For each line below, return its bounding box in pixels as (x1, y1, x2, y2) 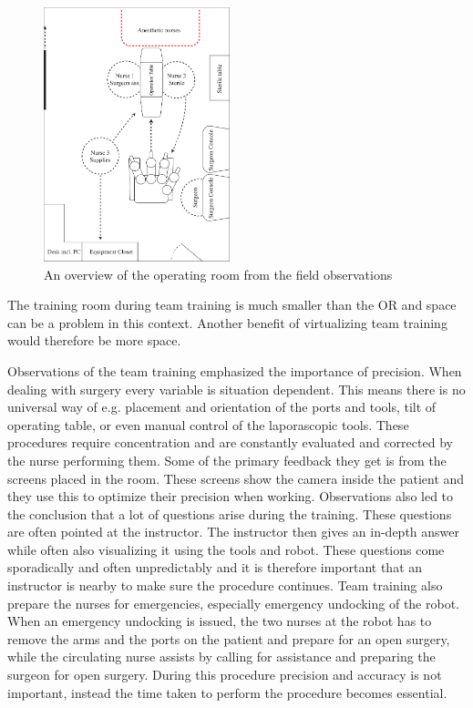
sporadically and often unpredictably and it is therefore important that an (7, 558, 423, 577)
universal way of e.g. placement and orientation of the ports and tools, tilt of (7, 397, 437, 416)
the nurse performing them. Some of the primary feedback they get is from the (7, 450, 447, 469)
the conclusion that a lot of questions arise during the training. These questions (7, 504, 452, 523)
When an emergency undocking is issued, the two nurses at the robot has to (7, 611, 432, 631)
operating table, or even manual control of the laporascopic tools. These (7, 415, 409, 434)
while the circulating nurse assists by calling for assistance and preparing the (7, 647, 436, 666)
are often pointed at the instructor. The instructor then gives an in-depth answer (7, 522, 460, 541)
